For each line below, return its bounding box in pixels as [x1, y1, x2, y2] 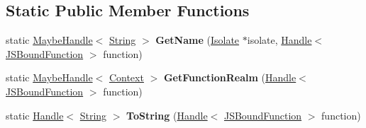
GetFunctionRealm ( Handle [163, 70, 296, 85]
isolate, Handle [247, 33, 312, 47]
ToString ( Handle [126, 107, 208, 122]
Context [109, 70, 144, 85]
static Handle [6, 107, 64, 122]
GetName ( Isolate [155, 33, 240, 47]
